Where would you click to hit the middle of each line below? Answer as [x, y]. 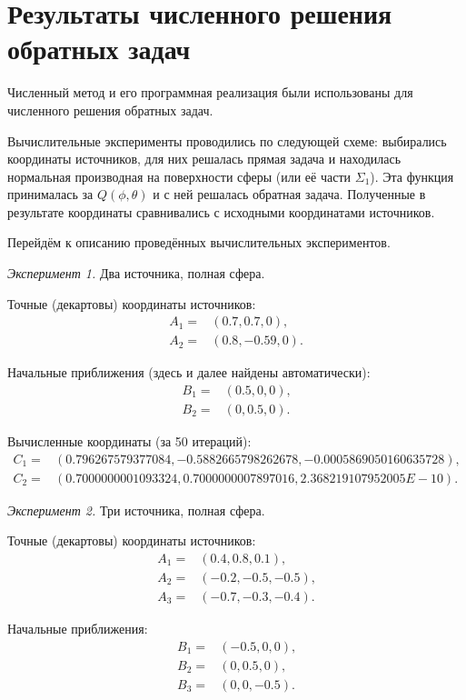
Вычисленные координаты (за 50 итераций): [129, 440]
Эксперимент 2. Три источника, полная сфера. [136, 510]
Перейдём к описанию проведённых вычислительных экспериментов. [199, 242]
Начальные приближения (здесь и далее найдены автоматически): [189, 372]
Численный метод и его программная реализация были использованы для [210, 92]
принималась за [50, 194]
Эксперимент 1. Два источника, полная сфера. [136, 273]
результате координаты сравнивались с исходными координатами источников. [221, 211]
